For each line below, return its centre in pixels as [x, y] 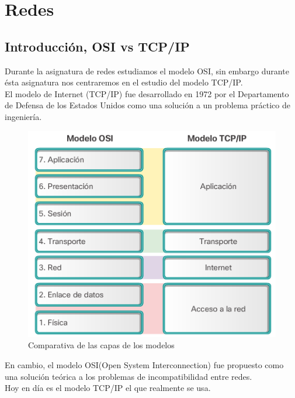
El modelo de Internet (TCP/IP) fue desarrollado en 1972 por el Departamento [147, 93]
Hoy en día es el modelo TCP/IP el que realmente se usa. [108, 388]
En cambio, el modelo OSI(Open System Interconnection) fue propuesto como [144, 364]
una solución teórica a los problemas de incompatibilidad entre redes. [129, 376]
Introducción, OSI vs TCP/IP [97, 46]
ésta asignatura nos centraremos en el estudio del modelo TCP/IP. [124, 82]
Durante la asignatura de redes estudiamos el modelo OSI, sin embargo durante [147, 71]
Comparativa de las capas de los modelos [101, 345]
